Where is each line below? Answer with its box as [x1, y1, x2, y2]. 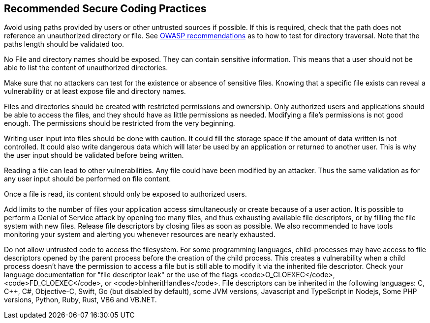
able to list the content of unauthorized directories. [4, 63, 168, 72]
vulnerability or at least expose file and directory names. [4, 87, 186, 96]
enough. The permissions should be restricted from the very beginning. [4, 119, 235, 128]
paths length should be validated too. [4, 40, 124, 49]
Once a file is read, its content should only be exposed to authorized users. [4, 190, 247, 199]
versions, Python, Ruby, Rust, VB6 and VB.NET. [4, 295, 157, 304]
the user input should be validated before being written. [4, 151, 184, 160]
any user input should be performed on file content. [4, 175, 171, 183]
